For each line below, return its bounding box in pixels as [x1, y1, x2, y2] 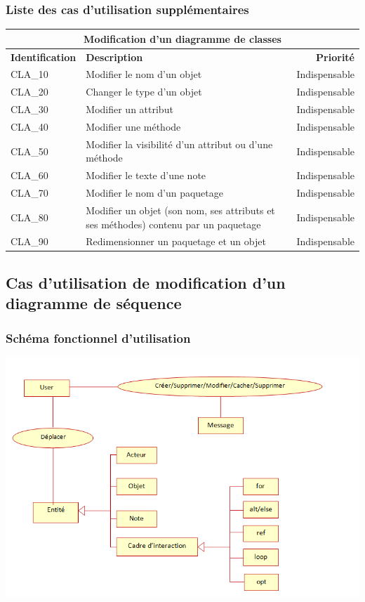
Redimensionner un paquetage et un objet [86, 234, 266, 249]
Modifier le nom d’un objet [86, 67, 202, 81]
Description [86, 49, 143, 64]
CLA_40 [11, 119, 48, 133]
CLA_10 [11, 67, 48, 81]
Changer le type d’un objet [86, 84, 202, 99]
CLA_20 [11, 84, 48, 99]
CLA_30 [11, 102, 48, 117]
